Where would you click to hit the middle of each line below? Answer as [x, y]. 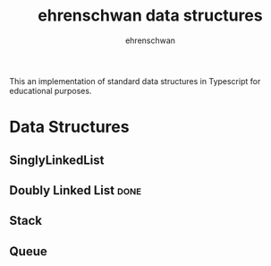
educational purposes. [51, 90]
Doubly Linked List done [75, 190]
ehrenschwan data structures [150, 16]
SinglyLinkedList [57, 160]
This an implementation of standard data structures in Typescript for [135, 81]
